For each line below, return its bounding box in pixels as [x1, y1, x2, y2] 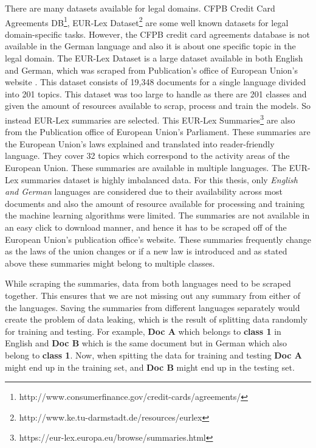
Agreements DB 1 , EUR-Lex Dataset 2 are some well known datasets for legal [5, 14, 289, 29]
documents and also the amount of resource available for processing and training [5, 197, 304, 209]
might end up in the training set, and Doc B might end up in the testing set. [5, 360, 295, 373]
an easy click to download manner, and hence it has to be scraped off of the [5, 221, 287, 233]
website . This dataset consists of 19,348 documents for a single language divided [5, 75, 306, 88]
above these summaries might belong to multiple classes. [5, 256, 215, 269]
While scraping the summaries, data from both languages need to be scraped [5, 277, 291, 290]
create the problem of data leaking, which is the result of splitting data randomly [5, 313, 307, 326]
